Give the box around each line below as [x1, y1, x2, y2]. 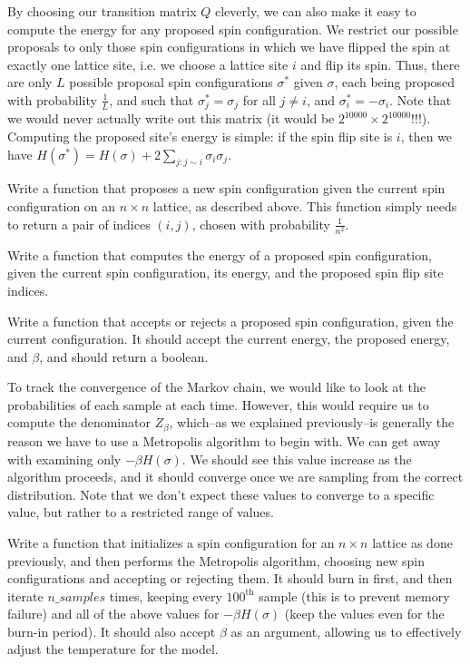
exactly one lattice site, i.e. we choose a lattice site [7, 54, 289, 73]
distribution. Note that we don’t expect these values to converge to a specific [7, 484, 435, 503]
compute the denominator [7, 413, 151, 432]
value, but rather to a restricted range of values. [7, 503, 274, 522]
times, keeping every [109, 586, 222, 605]
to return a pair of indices [7, 214, 151, 233]
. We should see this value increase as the [181, 449, 412, 468]
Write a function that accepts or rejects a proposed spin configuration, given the [7, 311, 454, 330]
